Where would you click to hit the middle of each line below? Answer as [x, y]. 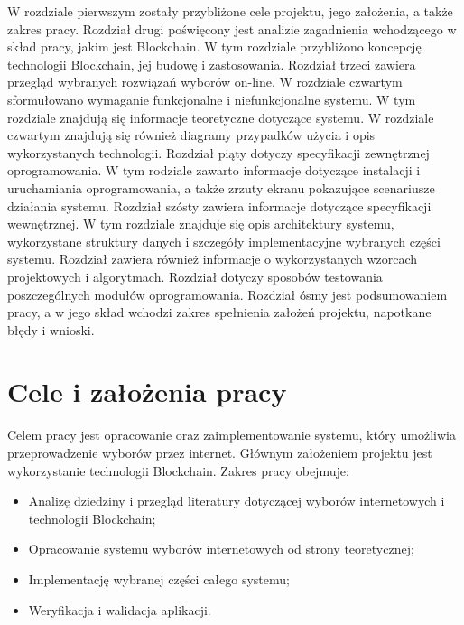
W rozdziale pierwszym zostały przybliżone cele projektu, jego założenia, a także [230, 11]
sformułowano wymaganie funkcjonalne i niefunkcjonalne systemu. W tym [212, 99]
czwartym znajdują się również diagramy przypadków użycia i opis [191, 135]
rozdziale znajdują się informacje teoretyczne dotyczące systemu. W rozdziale [221, 117]
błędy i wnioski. [51, 329]
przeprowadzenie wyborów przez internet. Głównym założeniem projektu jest [220, 452]
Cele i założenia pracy [147, 392]
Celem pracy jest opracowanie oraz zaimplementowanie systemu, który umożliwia [232, 435]
